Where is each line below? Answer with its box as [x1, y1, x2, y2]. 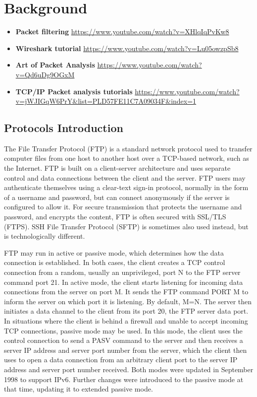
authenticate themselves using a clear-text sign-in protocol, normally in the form [4, 182, 249, 193]
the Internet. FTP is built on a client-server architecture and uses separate [4, 163, 231, 173]
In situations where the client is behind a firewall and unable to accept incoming [4, 315, 248, 326]
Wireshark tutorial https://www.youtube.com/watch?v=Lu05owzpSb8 [15, 43, 239, 53]
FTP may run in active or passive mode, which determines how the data [4, 247, 224, 258]
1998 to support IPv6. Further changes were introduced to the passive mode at [4, 374, 244, 384]
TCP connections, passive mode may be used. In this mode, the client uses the [4, 325, 243, 335]
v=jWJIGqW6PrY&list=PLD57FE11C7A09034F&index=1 [15, 96, 197, 106]
